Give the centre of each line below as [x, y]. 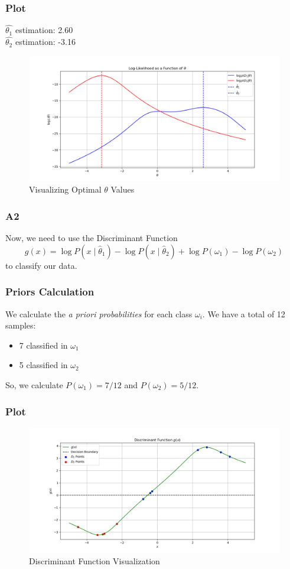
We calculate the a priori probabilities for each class [99, 313]
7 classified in [43, 345]
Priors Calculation [50, 292]
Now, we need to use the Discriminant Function [92, 238]
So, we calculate [34, 385]
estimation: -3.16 [45, 42]
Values [123, 189]
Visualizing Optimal [65, 189]
